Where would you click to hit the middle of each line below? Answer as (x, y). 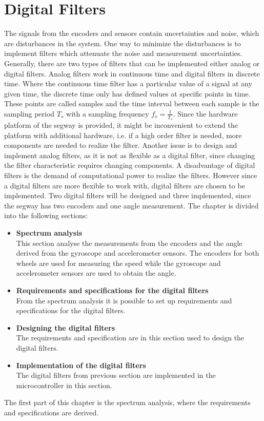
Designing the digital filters (65, 327)
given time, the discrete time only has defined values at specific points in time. (127, 93)
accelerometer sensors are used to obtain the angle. (96, 273)
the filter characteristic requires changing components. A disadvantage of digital (130, 165)
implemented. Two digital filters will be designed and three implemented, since (128, 195)
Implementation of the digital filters (81, 365)
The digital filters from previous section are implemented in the (116, 375)
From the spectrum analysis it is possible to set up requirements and (124, 300)
